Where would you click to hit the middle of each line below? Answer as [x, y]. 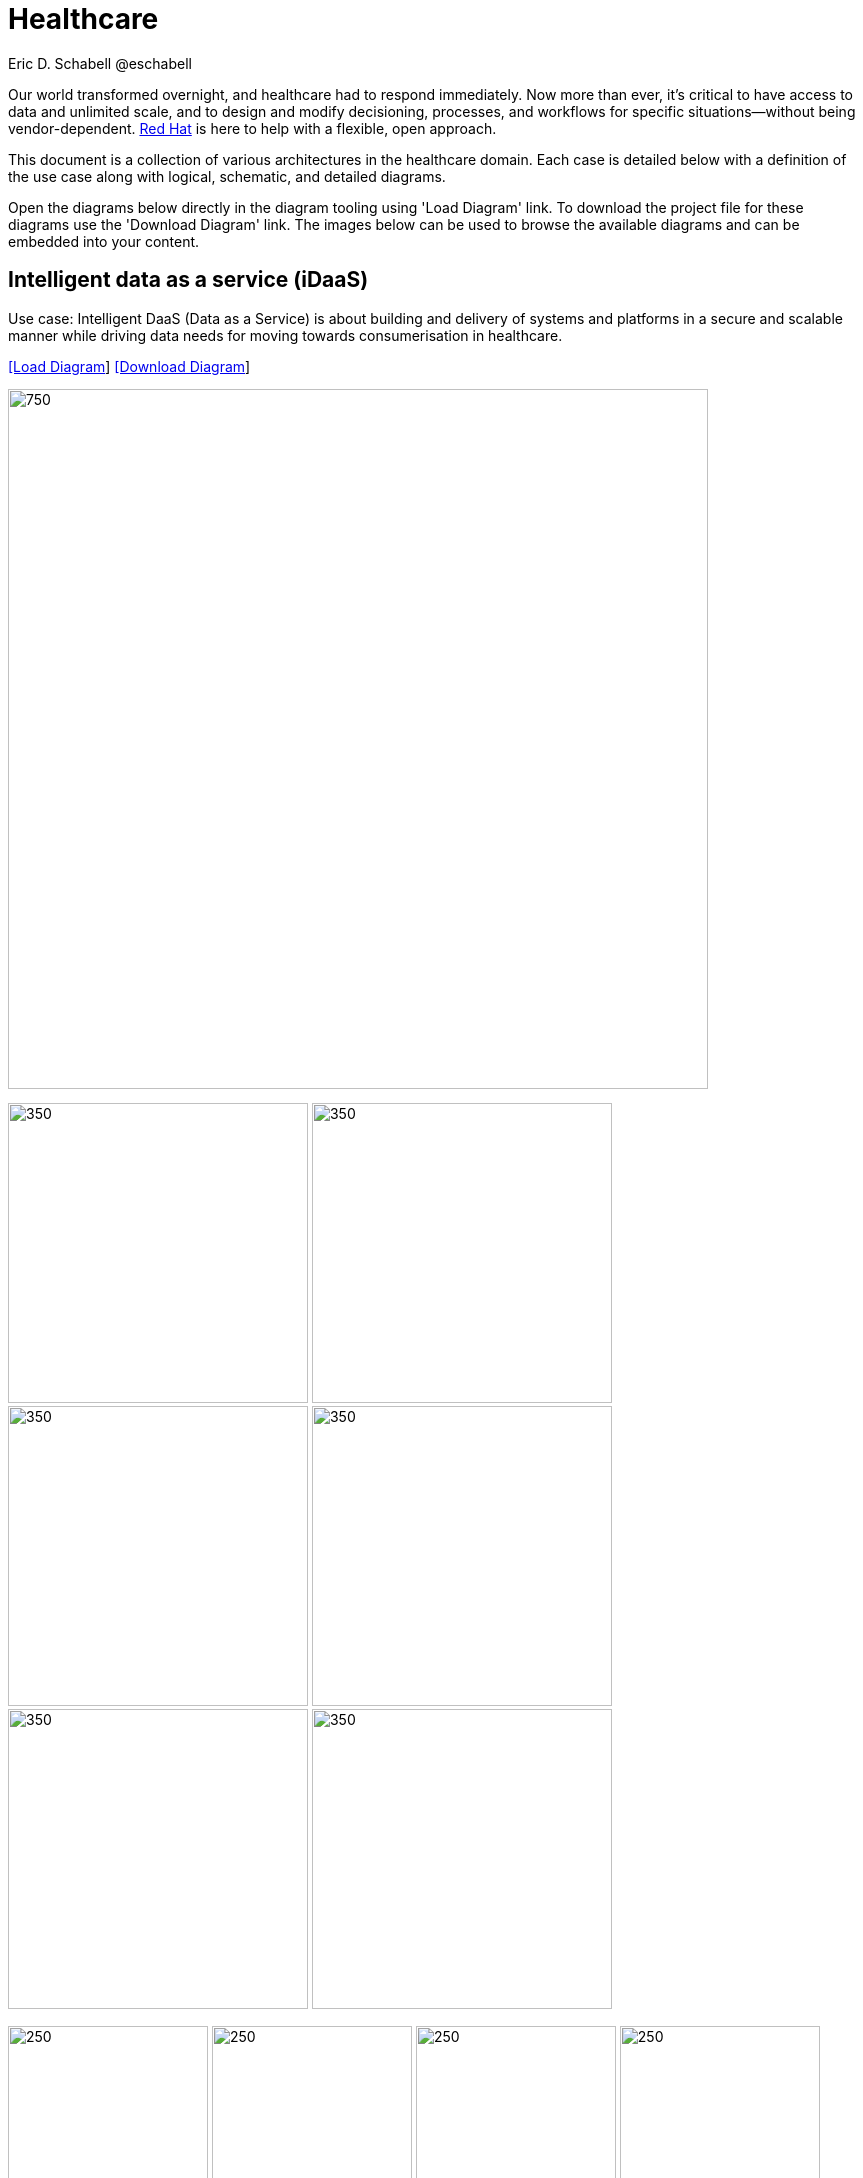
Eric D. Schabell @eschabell [100, 63]
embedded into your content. [104, 241]
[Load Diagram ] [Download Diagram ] [129, 366]
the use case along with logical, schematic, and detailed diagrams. [227, 176]
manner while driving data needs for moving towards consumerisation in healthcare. [285, 335]
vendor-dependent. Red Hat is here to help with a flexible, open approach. [252, 128]
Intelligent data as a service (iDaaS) [188, 280]
